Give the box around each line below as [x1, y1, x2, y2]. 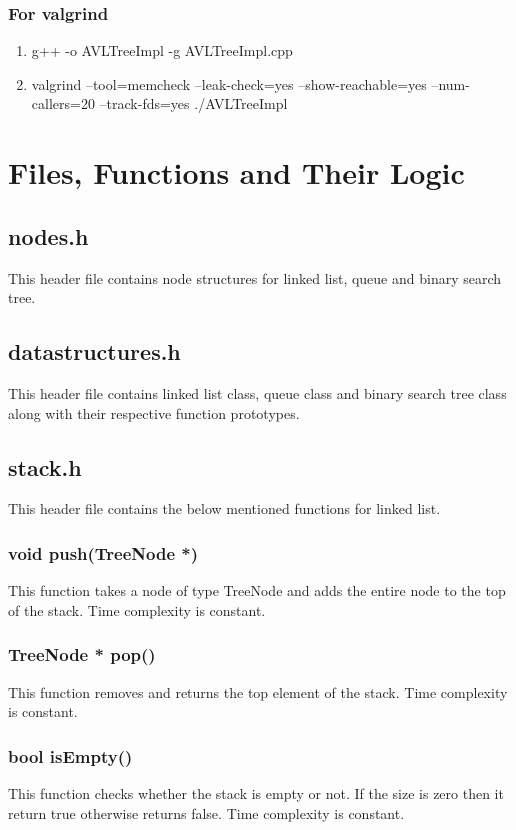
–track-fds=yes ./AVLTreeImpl [99, 93, 288, 114]
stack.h [8, 451, 82, 482]
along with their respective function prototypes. [8, 402, 300, 423]
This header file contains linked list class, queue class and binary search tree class [8, 382, 507, 403]
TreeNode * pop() [8, 642, 156, 667]
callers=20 [31, 93, 95, 114]
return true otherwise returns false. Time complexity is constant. [8, 802, 405, 823]
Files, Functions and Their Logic [8, 152, 465, 193]
